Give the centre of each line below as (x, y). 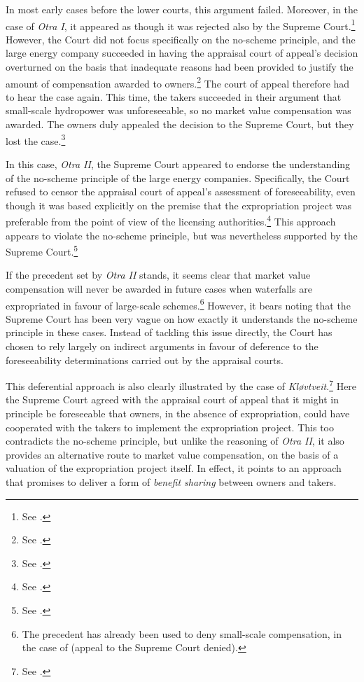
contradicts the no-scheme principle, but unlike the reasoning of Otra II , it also (175, 441)
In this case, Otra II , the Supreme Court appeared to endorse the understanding (178, 163)
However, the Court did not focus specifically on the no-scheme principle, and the (181, 39)
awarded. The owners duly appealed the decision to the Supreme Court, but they (180, 124)
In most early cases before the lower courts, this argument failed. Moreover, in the (182, 9)
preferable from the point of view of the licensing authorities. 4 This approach (171, 220)
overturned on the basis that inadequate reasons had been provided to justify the (180, 67)
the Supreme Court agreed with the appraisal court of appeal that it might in (172, 399)
